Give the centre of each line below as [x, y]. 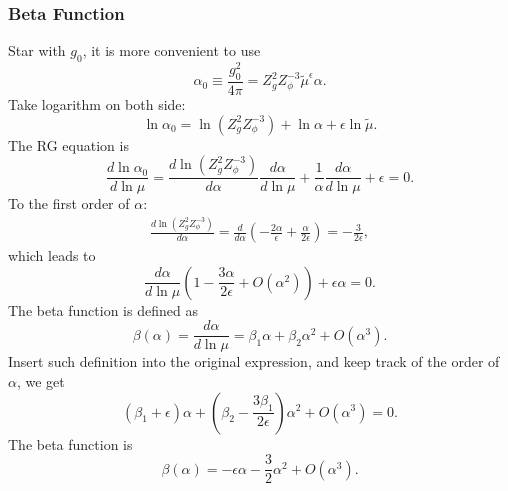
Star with [37, 50]
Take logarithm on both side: [97, 103]
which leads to [52, 255]
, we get [40, 380]
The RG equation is [68, 144]
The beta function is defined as [103, 309]
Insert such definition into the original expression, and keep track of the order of [254, 361]
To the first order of [69, 203]
